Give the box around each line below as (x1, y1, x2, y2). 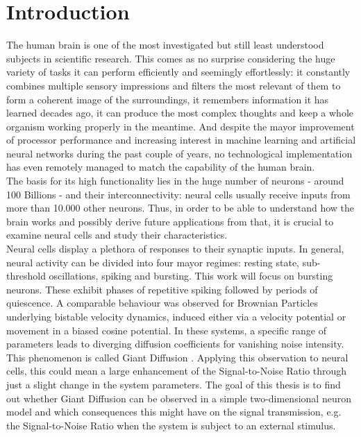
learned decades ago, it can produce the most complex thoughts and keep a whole (6, 105, 353, 120)
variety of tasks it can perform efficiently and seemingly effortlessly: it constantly (6, 65, 351, 79)
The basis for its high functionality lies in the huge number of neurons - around (6, 173, 344, 188)
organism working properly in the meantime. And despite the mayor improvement (6, 119, 355, 133)
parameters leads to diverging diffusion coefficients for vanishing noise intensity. (6, 336, 344, 351)
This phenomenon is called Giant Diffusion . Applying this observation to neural (6, 350, 349, 364)
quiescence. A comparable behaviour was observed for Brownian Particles (6, 295, 318, 310)
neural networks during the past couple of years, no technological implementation (6, 146, 353, 160)
